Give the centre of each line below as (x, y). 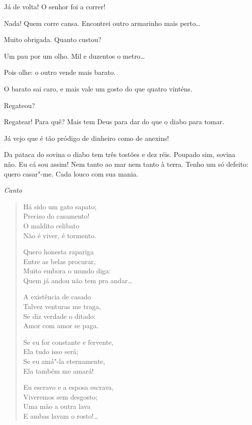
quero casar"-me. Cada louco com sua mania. (71, 173)
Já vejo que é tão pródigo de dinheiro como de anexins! (86, 138)
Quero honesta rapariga (58, 252)
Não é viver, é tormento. (60, 235)
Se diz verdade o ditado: (59, 316)
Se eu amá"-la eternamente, (64, 361)
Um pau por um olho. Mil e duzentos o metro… (74, 56)
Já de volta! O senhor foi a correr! (55, 6)
